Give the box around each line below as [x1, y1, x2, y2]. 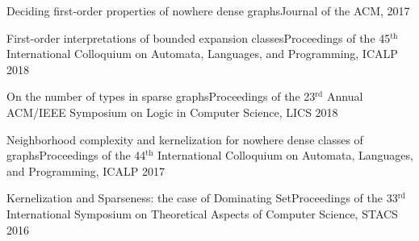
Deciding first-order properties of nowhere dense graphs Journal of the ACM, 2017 [6, 2, 410, 19]
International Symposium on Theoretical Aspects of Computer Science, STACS [6, 205, 398, 222]
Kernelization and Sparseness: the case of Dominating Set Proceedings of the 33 [6, 189, 398, 206]
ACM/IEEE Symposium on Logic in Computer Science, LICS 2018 [6, 103, 338, 120]
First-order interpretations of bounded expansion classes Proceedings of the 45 [6, 29, 391, 46]
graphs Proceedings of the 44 [6, 147, 146, 164]
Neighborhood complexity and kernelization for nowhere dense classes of [6, 131, 363, 148]
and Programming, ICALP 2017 [6, 162, 165, 179]
